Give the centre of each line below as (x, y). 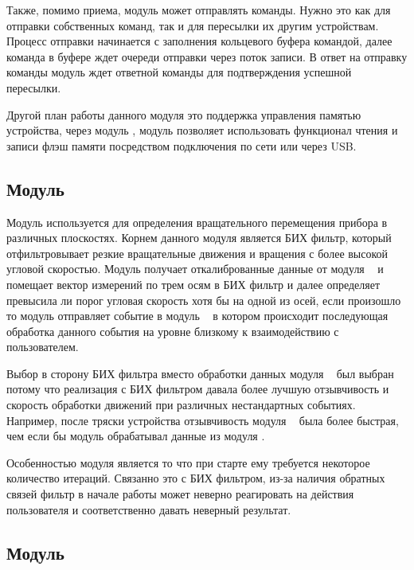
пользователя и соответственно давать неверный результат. (149, 509)
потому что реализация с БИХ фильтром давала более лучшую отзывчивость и (198, 389)
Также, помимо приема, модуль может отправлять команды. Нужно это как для (199, 10)
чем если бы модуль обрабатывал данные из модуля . (136, 436)
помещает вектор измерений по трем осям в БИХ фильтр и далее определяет (193, 284)
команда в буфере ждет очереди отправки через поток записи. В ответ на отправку (207, 56)
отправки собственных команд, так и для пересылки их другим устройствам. (193, 25)
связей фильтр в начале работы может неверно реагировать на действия (180, 494)
